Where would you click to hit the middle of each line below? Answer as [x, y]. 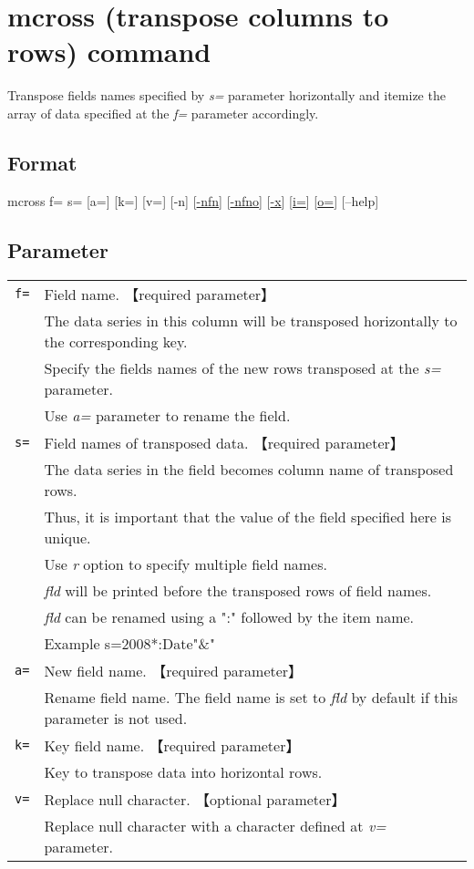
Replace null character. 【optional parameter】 [195, 799]
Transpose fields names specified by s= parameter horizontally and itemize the [227, 95]
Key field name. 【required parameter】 [172, 745]
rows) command [109, 52]
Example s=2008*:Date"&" [129, 643]
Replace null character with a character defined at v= [215, 825]
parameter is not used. [116, 718]
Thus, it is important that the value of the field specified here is [248, 516]
